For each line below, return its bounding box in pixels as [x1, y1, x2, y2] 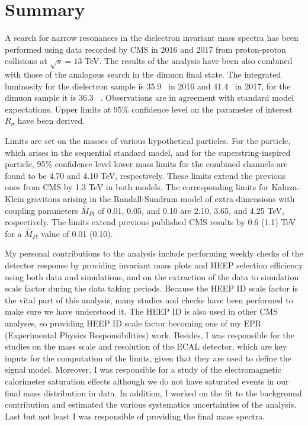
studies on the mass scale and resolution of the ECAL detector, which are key [5, 340, 287, 353]
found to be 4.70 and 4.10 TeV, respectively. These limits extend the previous [5, 169, 286, 181]
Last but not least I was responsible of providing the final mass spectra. [5, 409, 265, 422]
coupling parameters [5, 204, 78, 216]
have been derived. [17, 114, 85, 127]
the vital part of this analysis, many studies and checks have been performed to [5, 293, 293, 306]
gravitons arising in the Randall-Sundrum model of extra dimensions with [27, 193, 295, 205]
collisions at [5, 55, 47, 67]
